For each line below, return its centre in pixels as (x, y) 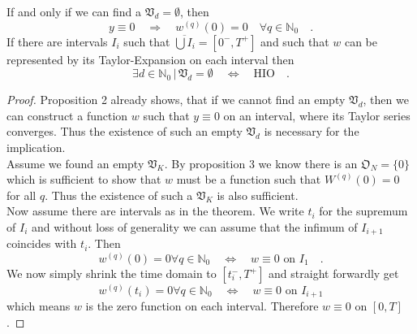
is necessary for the (312, 131)
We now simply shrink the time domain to (112, 273)
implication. (36, 147)
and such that (295, 41)
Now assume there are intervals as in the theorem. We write (155, 211)
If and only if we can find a (74, 11)
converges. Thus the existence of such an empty (125, 131)
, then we (386, 100)
